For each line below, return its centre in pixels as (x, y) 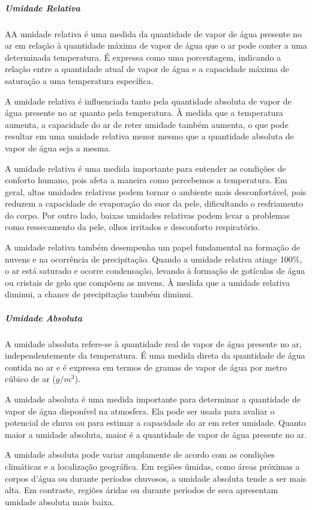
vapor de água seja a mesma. (58, 147)
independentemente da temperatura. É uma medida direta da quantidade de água (155, 355)
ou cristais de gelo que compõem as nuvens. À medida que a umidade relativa (148, 282)
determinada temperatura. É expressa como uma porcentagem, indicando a (143, 57)
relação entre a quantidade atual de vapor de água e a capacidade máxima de (147, 69)
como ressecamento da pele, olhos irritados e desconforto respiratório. (132, 227)
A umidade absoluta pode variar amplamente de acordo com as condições (140, 454)
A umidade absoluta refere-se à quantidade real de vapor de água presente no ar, (153, 343)
